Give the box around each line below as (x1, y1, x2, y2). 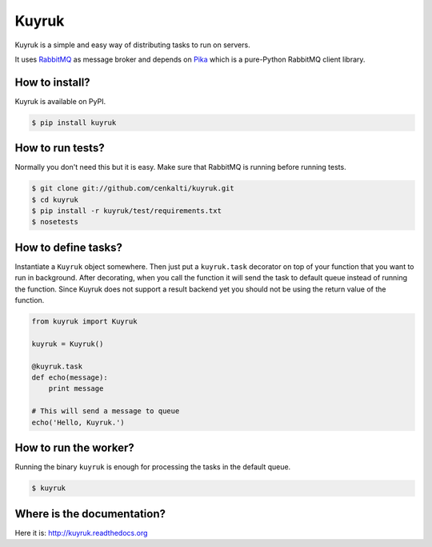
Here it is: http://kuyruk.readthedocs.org (14, 528, 148, 537)
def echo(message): (31, 373, 108, 382)
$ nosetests (31, 217, 79, 227)
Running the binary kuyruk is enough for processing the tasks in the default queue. (14, 462, 291, 472)
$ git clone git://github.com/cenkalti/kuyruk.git (31, 184, 235, 193)
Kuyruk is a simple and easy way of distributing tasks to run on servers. (14, 40, 251, 50)
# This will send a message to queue (31, 407, 180, 416)
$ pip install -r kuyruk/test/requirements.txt (31, 207, 222, 215)
